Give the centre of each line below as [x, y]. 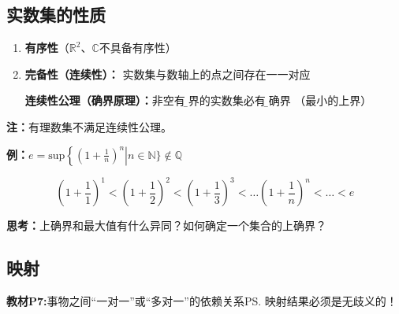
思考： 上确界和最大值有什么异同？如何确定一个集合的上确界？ [166, 225]
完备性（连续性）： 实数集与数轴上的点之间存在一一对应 [168, 74]
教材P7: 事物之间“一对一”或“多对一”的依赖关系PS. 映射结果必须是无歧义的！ [202, 300]
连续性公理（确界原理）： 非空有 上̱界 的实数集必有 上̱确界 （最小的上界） [198, 100]
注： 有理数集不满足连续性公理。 [89, 126]
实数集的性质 [56, 15]
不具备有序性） [138, 48]
